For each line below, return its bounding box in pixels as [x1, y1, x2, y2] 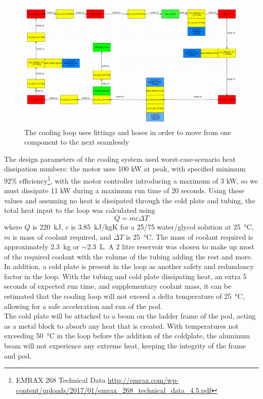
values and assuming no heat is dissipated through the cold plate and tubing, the [4, 195, 255, 205]
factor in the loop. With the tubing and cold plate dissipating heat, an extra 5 [4, 271, 247, 281]
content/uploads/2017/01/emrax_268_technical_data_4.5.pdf [16, 384, 211, 395]
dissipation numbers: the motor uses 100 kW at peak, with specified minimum [4, 163, 246, 174]
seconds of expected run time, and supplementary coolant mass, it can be [4, 281, 232, 291]
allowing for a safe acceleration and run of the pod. [4, 300, 162, 311]
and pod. [4, 350, 32, 361]
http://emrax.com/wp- [107, 375, 179, 385]
